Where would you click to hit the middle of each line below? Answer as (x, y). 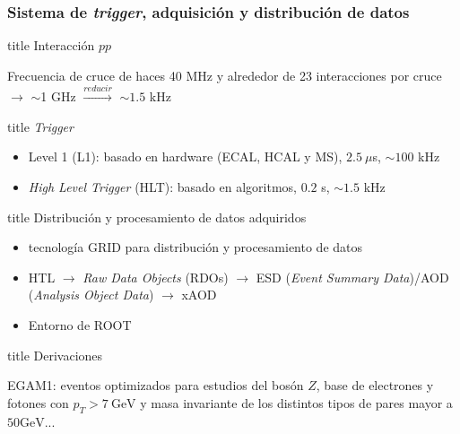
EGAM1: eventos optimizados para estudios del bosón (156, 385)
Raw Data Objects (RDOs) (156, 277)
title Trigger (40, 126)
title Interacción (51, 45)
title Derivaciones (55, 355)
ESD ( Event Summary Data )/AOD (352, 277)
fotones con (38, 402)
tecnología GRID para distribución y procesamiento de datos (195, 247)
